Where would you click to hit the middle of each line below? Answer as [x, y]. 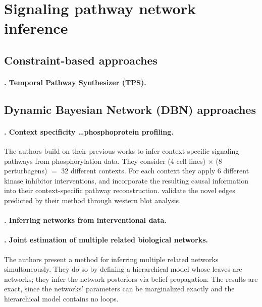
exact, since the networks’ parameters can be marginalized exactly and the [119, 289]
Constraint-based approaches [81, 60]
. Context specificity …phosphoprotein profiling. [89, 131]
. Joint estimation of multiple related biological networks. [106, 240]
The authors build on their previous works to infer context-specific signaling [122, 151]
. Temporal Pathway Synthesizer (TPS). [75, 82]
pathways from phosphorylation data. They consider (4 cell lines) [105, 161]
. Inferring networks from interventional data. [85, 220]
